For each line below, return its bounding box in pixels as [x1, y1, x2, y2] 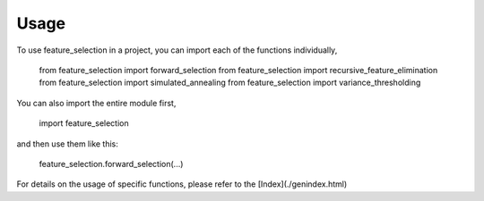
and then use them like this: [16, 138, 118, 149]
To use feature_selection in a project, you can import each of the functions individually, [16, 45, 338, 55]
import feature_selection [39, 118, 129, 129]
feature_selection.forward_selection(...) [39, 158, 184, 169]
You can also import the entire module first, [16, 97, 177, 108]
